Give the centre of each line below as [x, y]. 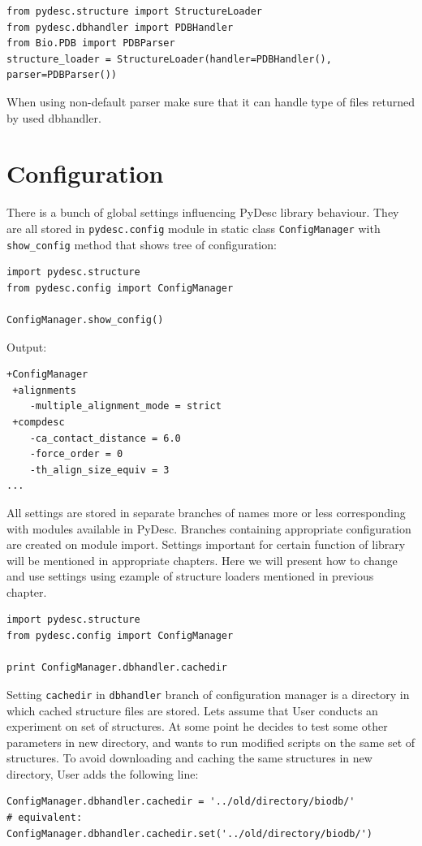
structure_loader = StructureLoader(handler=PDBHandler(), [169, 59]
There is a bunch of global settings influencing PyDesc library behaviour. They [203, 212]
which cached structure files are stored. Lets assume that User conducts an [192, 710]
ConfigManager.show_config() [85, 319]
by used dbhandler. [54, 117]
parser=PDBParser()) [62, 75]
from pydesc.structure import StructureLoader [134, 11]
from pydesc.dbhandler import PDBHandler [120, 27]
